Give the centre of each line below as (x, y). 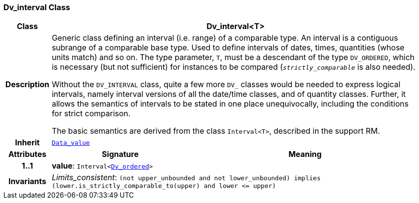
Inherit (27, 143)
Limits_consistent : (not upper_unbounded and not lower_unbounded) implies (186, 178)
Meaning (305, 154)
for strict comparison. (91, 114)
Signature (120, 154)
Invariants (27, 181)
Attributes (27, 154)
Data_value (71, 142)
